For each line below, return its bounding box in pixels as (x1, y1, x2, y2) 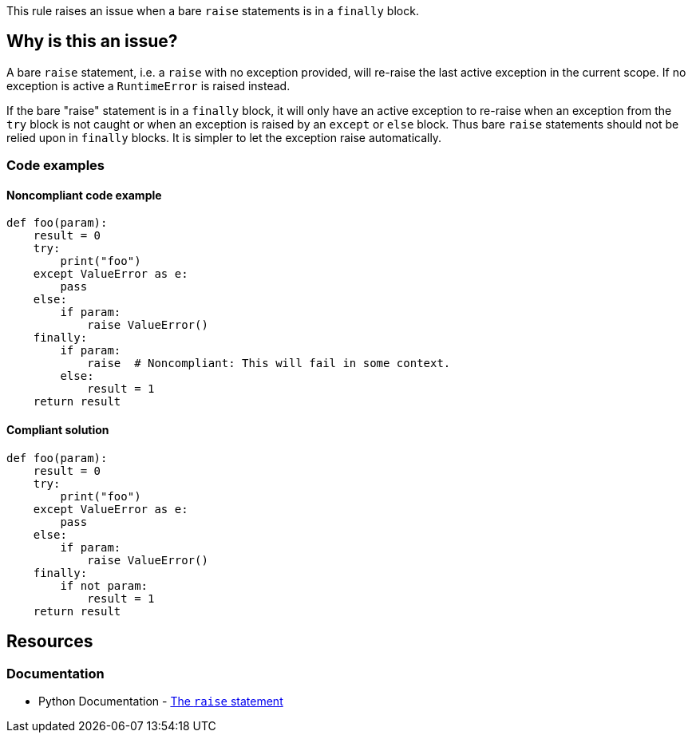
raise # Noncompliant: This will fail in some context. (87, 357, 451, 370)
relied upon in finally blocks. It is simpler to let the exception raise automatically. (6, 130, 442, 144)
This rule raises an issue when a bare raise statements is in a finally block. (6, 4, 419, 18)
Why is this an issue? (6, 31, 178, 52)
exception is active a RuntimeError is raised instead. (6, 78, 291, 93)
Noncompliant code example (6, 188, 162, 202)
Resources (6, 631, 93, 652)
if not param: (60, 579, 148, 592)
